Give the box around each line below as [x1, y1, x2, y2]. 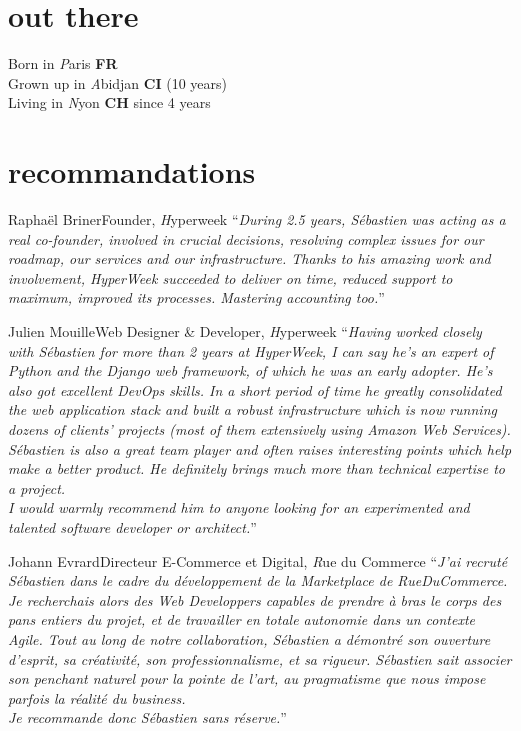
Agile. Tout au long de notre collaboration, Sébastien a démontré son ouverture [8, 628, 491, 649]
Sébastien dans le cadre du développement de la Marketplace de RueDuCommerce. [8, 570, 508, 591]
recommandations [8, 151, 256, 192]
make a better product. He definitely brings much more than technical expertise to [8, 458, 505, 479]
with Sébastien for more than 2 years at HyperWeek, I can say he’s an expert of [8, 340, 494, 361]
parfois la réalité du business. [8, 687, 186, 708]
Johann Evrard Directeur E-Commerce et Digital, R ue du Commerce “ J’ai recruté [8, 550, 508, 571]
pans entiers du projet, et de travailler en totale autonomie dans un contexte [8, 609, 476, 630]
